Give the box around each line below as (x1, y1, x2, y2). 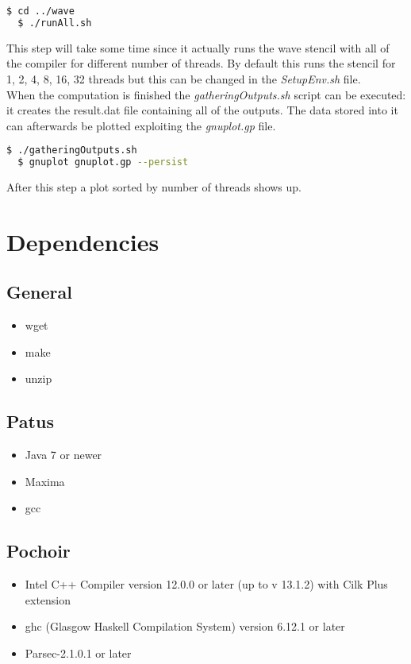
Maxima (25, 473, 65, 489)
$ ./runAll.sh (17, 17, 92, 29)
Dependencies (6, 225, 159, 257)
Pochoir (6, 539, 71, 563)
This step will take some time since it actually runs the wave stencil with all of (6, 39, 390, 56)
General (6, 280, 72, 304)
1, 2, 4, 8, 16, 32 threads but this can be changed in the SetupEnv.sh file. (6, 70, 361, 87)
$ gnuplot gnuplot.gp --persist (17, 156, 189, 168)
